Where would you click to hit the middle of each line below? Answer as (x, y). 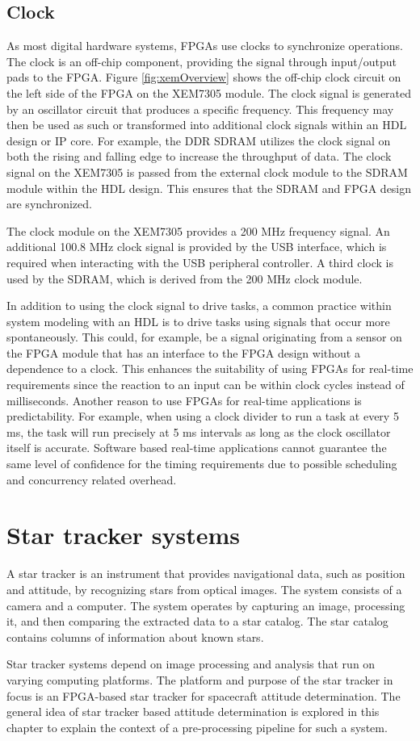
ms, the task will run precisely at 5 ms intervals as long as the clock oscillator (199, 431)
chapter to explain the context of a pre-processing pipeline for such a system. (197, 727)
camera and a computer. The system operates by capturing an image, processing (206, 605)
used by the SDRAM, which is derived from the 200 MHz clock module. (185, 278)
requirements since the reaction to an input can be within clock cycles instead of (206, 385)
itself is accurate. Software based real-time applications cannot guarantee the (197, 448)
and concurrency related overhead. (92, 479)
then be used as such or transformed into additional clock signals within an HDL (207, 125)
